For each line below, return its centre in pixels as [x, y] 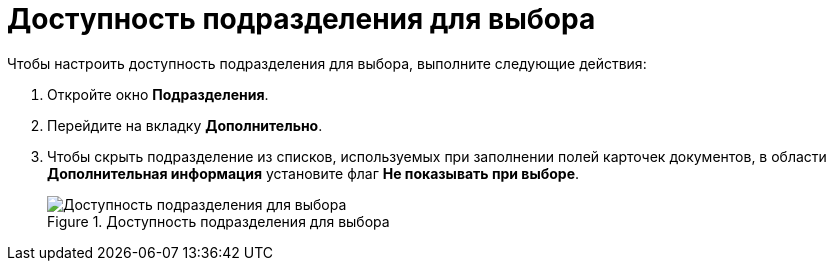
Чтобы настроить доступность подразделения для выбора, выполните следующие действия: [327, 63]
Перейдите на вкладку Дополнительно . [185, 125]
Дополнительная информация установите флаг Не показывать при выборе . [313, 173]
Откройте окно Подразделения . [158, 94]
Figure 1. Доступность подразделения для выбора [218, 221]
